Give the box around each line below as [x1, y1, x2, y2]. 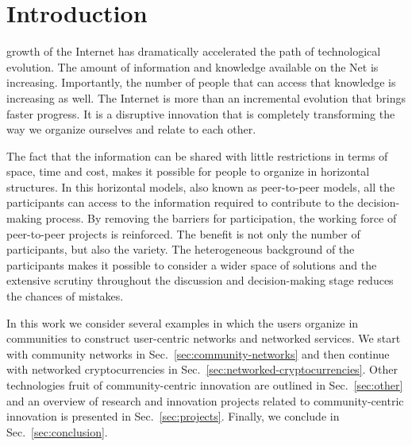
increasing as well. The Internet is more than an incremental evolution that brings [6, 89, 406, 106]
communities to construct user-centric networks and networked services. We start [6, 330, 401, 347]
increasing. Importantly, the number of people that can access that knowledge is [6, 74, 396, 91]
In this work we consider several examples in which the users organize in [6, 314, 359, 331]
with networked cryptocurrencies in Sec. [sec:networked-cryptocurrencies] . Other [6, 361, 398, 378]
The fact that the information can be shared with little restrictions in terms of [6, 147, 388, 164]
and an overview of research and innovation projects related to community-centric [6, 392, 404, 409]
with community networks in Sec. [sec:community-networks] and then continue [6, 345, 390, 362]
